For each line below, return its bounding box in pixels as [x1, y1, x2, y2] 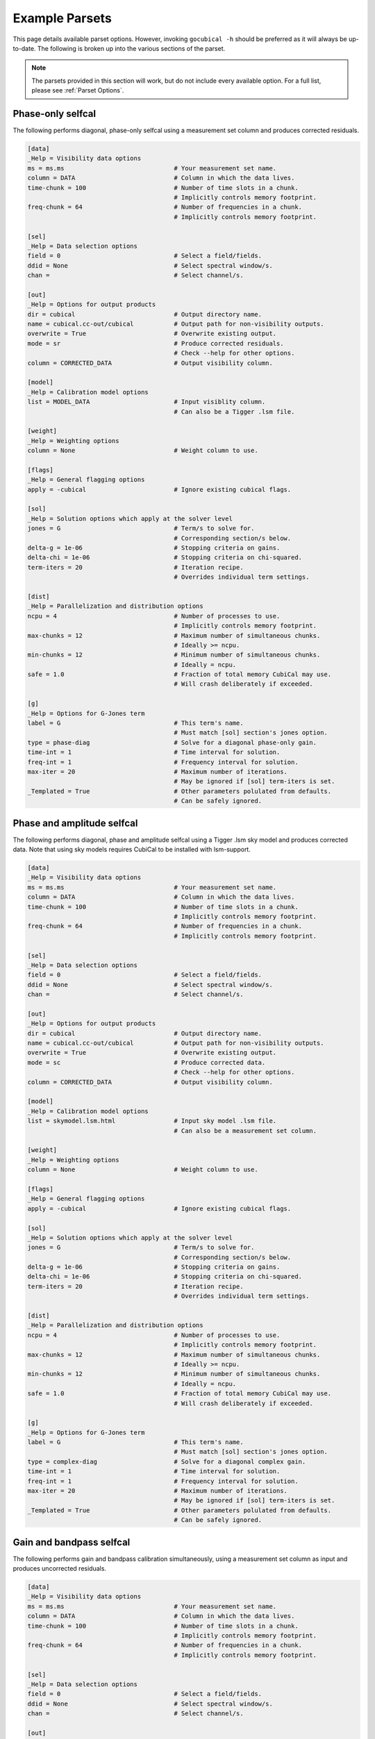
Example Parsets [12, 10, 112, 26]
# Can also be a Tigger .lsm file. [174, 408, 295, 415]
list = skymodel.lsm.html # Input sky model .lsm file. [27, 1117, 277, 1125]
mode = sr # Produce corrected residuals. [27, 339, 284, 347]
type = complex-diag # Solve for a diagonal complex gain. [27, 1457, 306, 1466]
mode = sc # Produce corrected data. [27, 1058, 266, 1066]
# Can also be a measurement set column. [174, 1127, 317, 1135]
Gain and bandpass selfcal [12, 1536, 131, 1548]
